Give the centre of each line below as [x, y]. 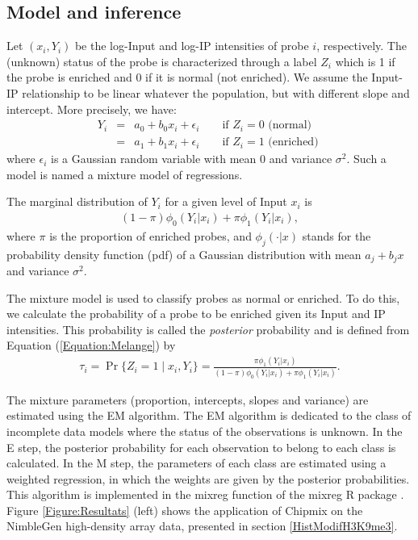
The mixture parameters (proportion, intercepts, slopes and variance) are [188, 399]
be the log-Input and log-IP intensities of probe [192, 46]
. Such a [366, 159]
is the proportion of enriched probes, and [150, 235]
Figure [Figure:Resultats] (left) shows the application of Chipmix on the [185, 510]
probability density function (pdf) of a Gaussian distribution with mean [184, 254]
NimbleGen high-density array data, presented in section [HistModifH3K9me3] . [202, 526]
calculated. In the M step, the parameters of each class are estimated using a [196, 463]
